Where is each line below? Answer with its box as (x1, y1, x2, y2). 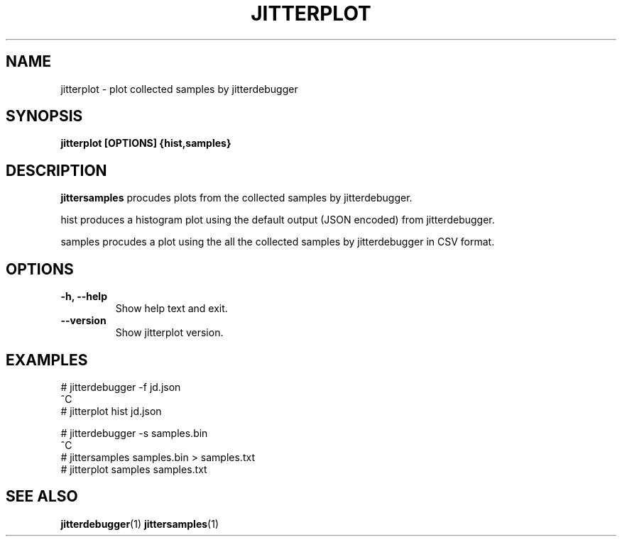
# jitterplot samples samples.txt (60, 463, 207, 475)
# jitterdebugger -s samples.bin (60, 426, 208, 439)
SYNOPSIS (6, 107, 83, 126)
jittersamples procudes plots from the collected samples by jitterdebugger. (60, 192, 413, 204)
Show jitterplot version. (115, 326, 224, 339)
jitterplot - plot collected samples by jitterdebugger (60, 82, 298, 95)
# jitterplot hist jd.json (60, 404, 162, 417)
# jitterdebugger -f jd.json (60, 380, 181, 393)
